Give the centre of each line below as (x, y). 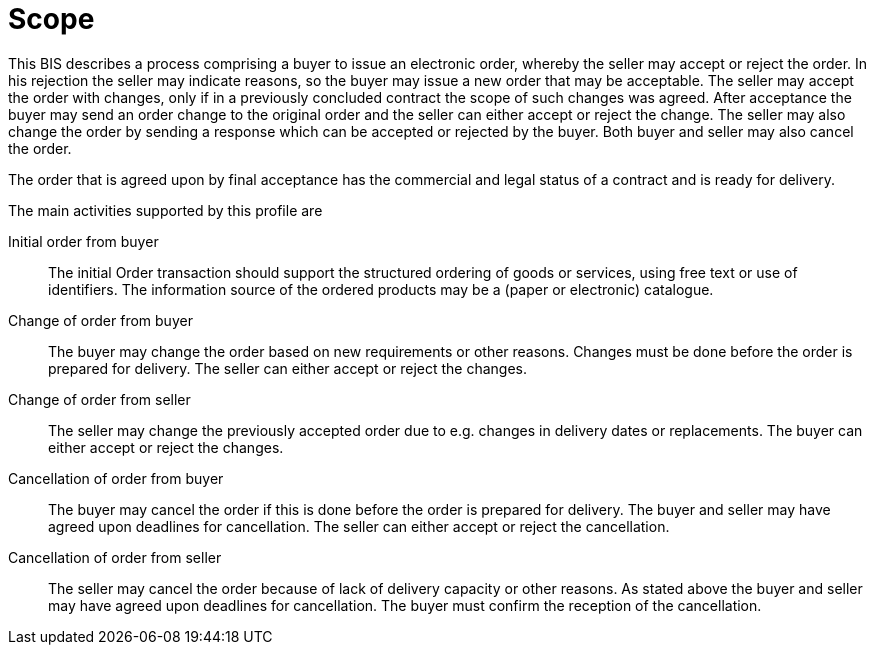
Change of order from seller (99, 399)
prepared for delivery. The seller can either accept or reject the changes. (288, 368)
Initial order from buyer (83, 241)
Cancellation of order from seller (115, 557)
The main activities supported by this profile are (165, 210)
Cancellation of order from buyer (116, 478)
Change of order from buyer (100, 320)
